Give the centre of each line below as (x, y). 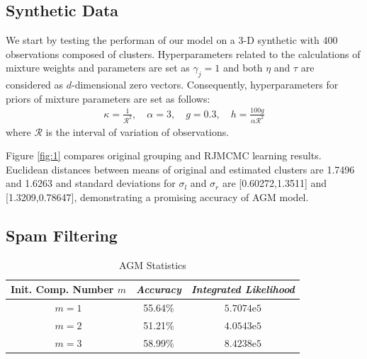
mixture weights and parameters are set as (98, 68)
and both (243, 68)
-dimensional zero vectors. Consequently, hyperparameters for (205, 85)
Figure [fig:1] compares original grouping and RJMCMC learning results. (164, 155)
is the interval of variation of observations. (137, 131)
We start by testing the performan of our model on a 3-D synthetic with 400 (172, 40)
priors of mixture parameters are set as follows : (108, 98)
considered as (35, 85)
